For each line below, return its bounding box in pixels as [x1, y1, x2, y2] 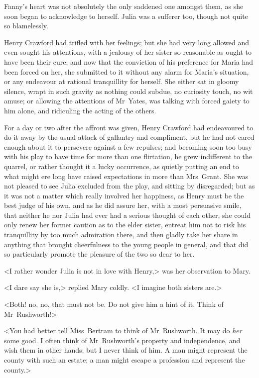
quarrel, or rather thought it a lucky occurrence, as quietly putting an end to [4, 161, 239, 171]
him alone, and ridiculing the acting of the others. [4, 105, 156, 115]
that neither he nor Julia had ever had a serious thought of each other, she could [4, 209, 251, 220]
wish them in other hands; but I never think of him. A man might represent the [4, 345, 248, 355]
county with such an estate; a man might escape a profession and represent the [4, 355, 245, 365]
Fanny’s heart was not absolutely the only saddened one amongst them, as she [4, 1, 244, 11]
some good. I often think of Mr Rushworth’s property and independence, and [4, 335, 241, 345]
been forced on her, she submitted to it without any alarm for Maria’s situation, [4, 66, 249, 77]
